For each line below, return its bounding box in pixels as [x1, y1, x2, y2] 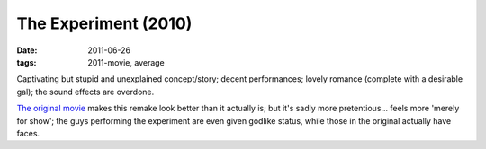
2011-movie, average [87, 57, 166, 67]
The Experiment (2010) [16, 13, 193, 33]
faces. [16, 127, 40, 138]
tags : [16, 57, 37, 67]
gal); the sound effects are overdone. [16, 86, 155, 97]
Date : [16, 45, 38, 56]
